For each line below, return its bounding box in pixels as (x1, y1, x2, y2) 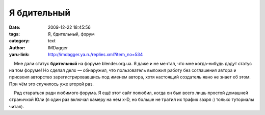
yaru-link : (9, 52, 29, 57)
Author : (9, 44, 26, 51)
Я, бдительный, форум (48, 31, 95, 37)
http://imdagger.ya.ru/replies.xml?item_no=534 (48, 52, 143, 57)
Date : (9, 24, 21, 30)
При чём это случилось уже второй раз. (9, 81, 94, 87)
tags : (9, 31, 20, 37)
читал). (9, 103, 24, 109)
